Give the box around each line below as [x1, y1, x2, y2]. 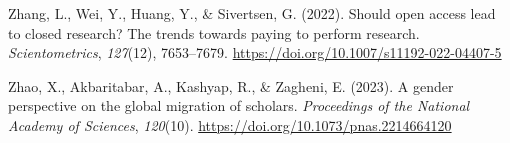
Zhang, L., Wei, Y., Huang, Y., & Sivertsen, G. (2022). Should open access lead [8, 3, 496, 23]
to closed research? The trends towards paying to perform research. [8, 22, 420, 43]
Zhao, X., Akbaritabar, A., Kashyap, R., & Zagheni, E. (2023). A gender [8, 75, 454, 96]
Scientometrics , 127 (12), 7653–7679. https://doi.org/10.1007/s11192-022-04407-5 [8, 42, 502, 63]
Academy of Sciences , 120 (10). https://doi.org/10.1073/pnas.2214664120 [8, 114, 452, 135]
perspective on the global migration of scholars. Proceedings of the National [8, 95, 470, 116]
